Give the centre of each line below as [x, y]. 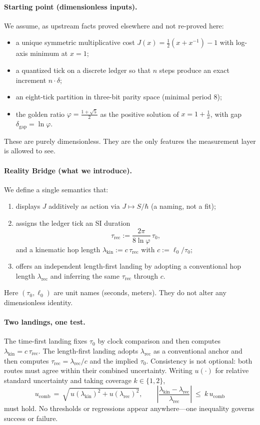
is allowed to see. [30, 151]
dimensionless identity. [38, 302]
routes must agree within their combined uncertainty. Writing [98, 370]
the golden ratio [40, 114]
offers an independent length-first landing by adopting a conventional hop [128, 266]
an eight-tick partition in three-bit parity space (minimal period [113, 97]
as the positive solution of [139, 114]
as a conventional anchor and [198, 350]
